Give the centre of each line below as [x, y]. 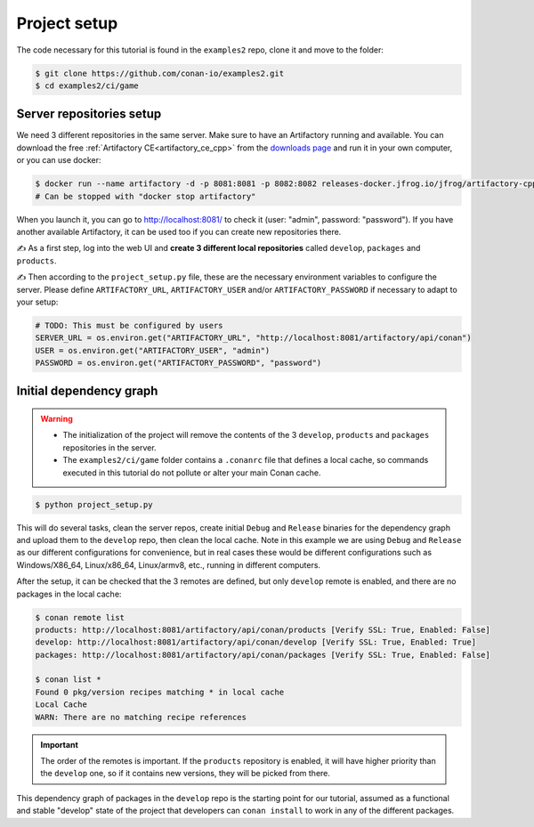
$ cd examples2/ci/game [87, 85]
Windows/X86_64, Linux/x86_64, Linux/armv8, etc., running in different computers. [168, 564]
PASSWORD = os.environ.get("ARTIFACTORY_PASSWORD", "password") [178, 363]
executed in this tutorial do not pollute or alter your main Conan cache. [192, 473]
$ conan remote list [80, 617]
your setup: [37, 302]
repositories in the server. [109, 447]
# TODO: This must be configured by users [129, 325]
